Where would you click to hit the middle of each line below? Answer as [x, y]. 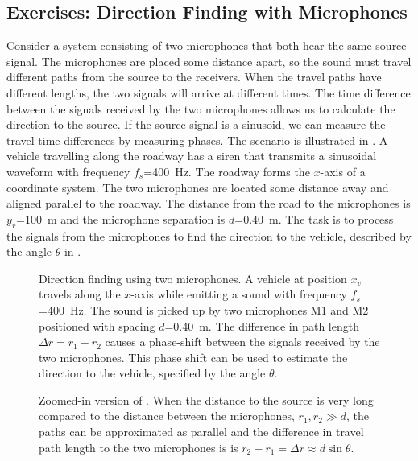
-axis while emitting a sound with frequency [239, 294]
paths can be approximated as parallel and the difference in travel [201, 432]
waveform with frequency [68, 171]
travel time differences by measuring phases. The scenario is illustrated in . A [197, 140]
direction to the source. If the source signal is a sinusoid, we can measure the [196, 124]
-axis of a [343, 171]
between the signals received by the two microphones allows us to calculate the [201, 108]
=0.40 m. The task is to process [314, 218]
